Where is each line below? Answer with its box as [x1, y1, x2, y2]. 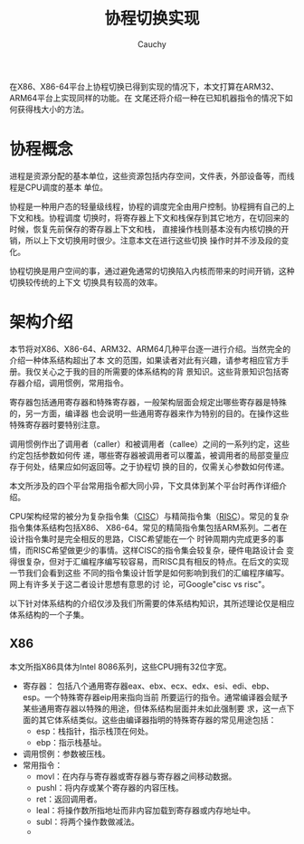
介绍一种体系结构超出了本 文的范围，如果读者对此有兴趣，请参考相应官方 [9, 355, 281, 365]
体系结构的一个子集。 [9, 609, 89, 620]
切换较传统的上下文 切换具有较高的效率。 [9, 277, 163, 288]
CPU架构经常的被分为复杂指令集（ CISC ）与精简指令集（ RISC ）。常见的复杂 [9, 510, 290, 521]
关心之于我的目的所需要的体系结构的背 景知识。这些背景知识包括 [40, 365, 281, 376]
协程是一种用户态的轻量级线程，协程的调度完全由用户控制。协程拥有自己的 [9, 201, 287, 212]
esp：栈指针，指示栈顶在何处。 [35, 725, 154, 736]
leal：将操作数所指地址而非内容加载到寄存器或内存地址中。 [35, 804, 256, 815]
